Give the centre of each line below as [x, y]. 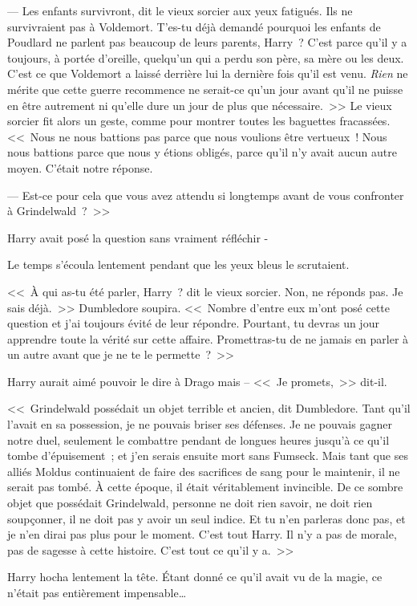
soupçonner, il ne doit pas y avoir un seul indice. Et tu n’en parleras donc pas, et [206, 518]
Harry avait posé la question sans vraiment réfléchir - [138, 237]
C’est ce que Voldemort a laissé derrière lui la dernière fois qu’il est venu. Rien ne [208, 73]
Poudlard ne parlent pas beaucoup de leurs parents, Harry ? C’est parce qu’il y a [207, 42]
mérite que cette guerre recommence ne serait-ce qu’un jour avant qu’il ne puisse [205, 89]
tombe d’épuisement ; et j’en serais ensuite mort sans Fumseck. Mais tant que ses [208, 456]
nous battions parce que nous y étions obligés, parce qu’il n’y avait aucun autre [202, 152]
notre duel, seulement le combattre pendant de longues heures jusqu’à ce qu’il [198, 439]
